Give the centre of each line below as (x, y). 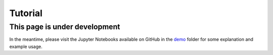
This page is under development (65, 27)
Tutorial (26, 13)
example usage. (26, 46)
